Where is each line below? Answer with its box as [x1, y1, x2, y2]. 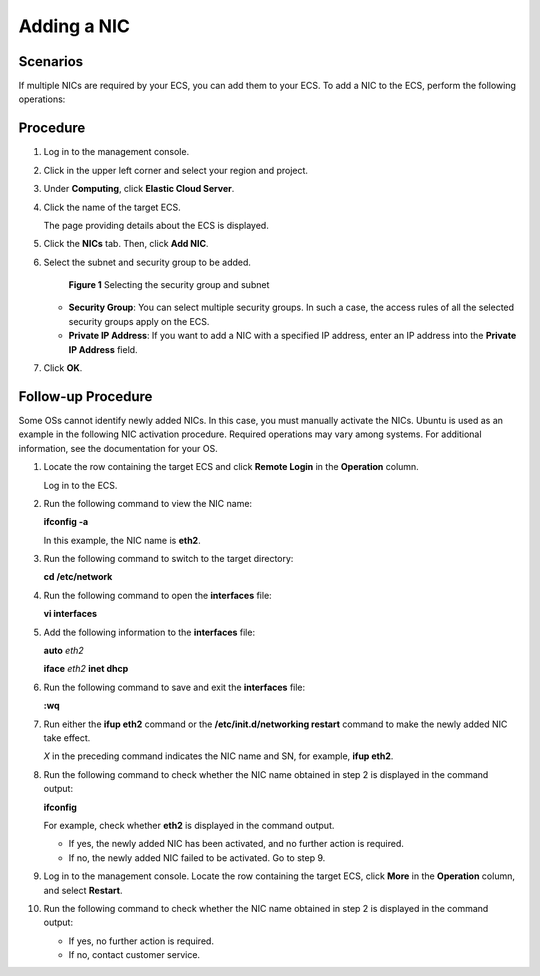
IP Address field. [68, 343, 139, 355]
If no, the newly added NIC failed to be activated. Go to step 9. [68, 851, 326, 864]
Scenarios [18, 53, 84, 70]
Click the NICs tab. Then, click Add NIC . [43, 238, 209, 250]
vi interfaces [43, 608, 98, 620]
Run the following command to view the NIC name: [43, 497, 253, 509]
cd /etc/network [43, 571, 113, 583]
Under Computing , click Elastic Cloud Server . [43, 183, 235, 195]
